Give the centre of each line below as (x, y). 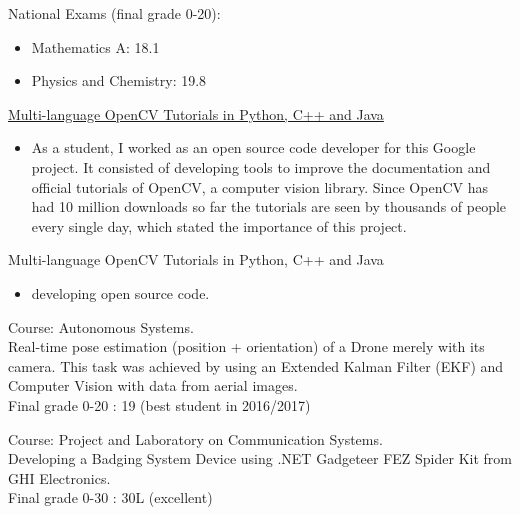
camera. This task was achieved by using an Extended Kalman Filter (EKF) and (256, 365)
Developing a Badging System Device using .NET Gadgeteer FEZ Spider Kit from (260, 458)
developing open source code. (120, 292)
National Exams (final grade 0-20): (114, 13)
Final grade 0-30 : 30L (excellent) (110, 497)
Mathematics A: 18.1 (95, 46)
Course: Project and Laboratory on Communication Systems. (195, 438)
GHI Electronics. (59, 477)
